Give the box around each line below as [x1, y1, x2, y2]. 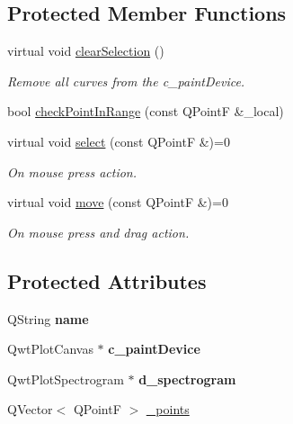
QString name [7, 309, 89, 328]
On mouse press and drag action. [7, 222, 190, 241]
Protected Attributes [7, 266, 207, 294]
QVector [7, 400, 53, 419]
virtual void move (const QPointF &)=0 [7, 193, 228, 212]
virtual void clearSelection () [7, 41, 164, 60]
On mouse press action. [7, 162, 138, 181]
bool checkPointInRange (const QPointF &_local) [7, 102, 284, 121]
